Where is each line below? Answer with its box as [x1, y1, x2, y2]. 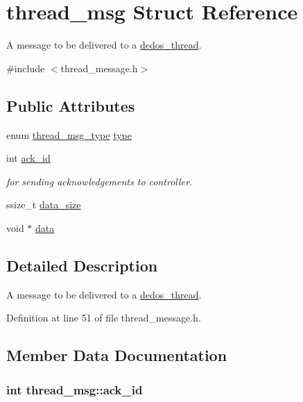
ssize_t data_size [6, 197, 81, 212]
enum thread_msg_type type [6, 127, 132, 142]
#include [6, 60, 45, 75]
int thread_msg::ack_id [6, 380, 143, 398]
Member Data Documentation [6, 344, 227, 366]
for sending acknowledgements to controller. [6, 174, 193, 188]
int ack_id [6, 151, 51, 165]
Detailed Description [6, 254, 158, 276]
